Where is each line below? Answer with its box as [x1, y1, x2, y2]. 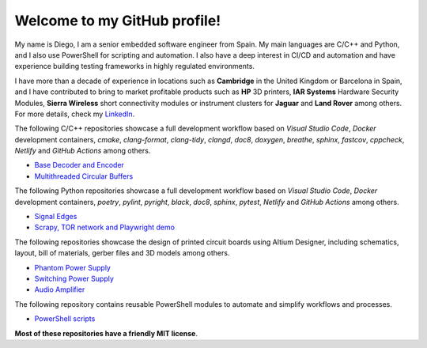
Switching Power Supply [34, 274, 115, 283]
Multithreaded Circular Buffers [34, 171, 134, 181]
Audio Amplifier [34, 285, 85, 294]
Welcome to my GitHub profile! [14, 12, 221, 29]
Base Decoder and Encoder [34, 161, 124, 170]
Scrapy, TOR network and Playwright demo [34, 222, 176, 233]
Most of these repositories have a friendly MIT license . [14, 328, 198, 338]
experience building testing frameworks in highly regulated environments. [14, 62, 255, 71]
